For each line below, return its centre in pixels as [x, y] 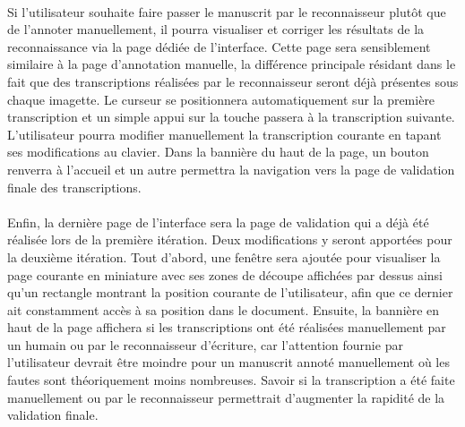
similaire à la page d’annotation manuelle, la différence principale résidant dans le [232, 64]
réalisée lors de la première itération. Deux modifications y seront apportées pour [230, 239]
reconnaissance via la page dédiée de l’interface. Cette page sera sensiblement [219, 46]
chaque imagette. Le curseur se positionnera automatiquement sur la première [221, 99]
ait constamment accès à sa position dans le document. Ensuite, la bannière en [224, 309]
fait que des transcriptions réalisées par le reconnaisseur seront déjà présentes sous [233, 81]
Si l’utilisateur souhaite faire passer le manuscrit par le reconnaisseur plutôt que [227, 11]
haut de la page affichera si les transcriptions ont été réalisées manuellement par [227, 327]
